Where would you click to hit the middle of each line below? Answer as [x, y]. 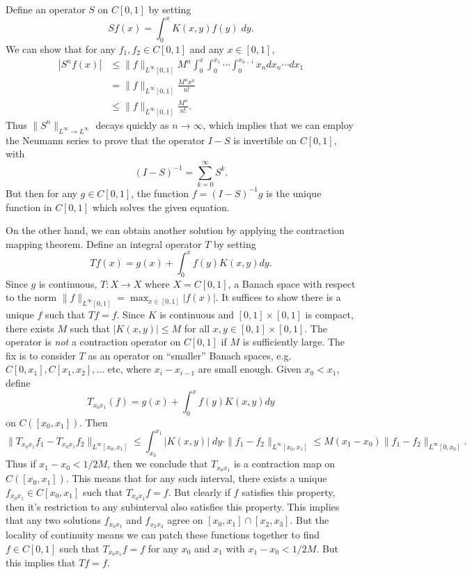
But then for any [41, 193]
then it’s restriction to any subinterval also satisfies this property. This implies [173, 506]
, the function [160, 193]
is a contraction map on [284, 464]
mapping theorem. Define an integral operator [104, 243]
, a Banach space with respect [292, 283]
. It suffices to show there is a [278, 297]
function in [29, 207]
